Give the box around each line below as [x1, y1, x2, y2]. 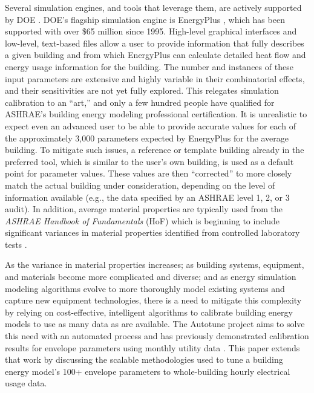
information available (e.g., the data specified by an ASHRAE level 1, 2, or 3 [5, 190, 290, 203]
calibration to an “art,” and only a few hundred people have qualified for [5, 96, 275, 108]
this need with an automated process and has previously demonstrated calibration [5, 330, 309, 342]
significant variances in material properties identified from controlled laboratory [5, 226, 300, 239]
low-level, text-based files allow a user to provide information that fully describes [5, 36, 304, 49]
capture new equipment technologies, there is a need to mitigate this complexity [5, 294, 302, 307]
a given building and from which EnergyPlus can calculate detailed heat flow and [5, 48, 306, 61]
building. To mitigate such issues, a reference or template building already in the [5, 143, 304, 156]
